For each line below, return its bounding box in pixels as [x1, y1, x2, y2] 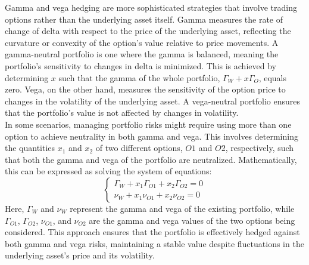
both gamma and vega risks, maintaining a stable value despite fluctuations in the [5, 237, 304, 249]
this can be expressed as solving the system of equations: [5, 165, 212, 177]
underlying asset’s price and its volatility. [5, 249, 155, 261]
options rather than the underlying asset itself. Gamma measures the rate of [5, 13, 283, 25]
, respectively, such [225, 141, 294, 154]
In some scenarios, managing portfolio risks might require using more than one [5, 118, 292, 130]
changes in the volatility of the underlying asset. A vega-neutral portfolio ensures [5, 94, 301, 107]
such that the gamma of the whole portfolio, [58, 71, 220, 84]
